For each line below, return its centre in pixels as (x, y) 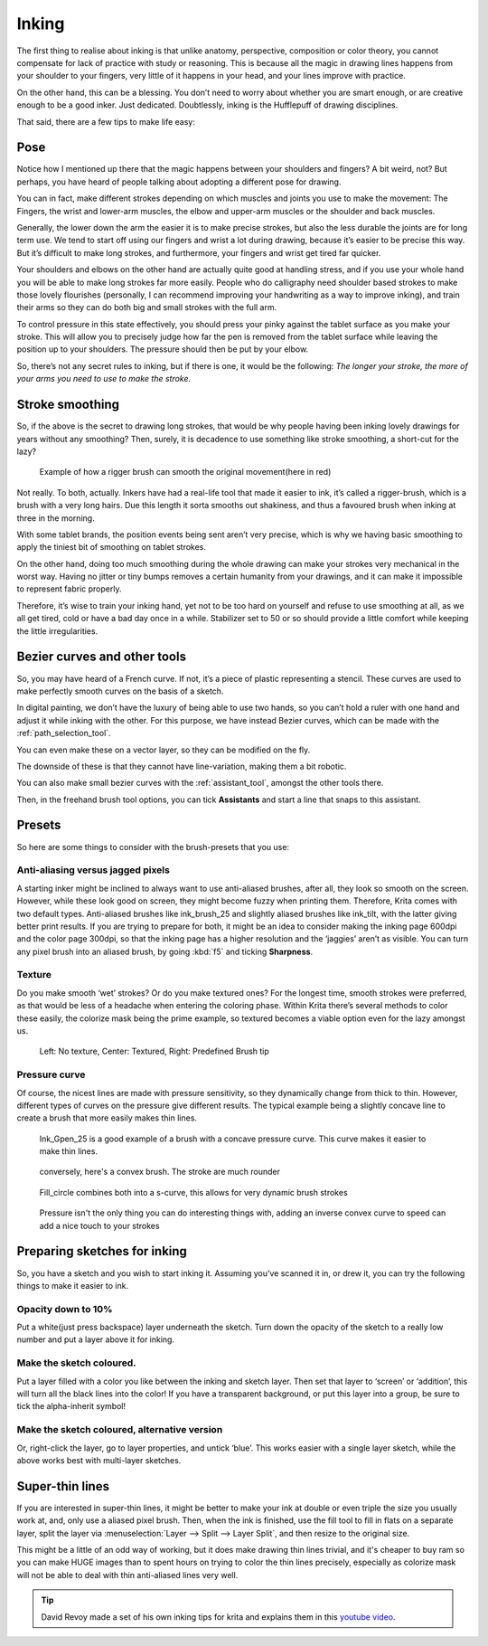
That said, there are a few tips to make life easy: (106, 121)
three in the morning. (56, 518)
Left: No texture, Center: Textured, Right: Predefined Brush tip (155, 1051)
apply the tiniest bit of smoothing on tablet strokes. (112, 547)
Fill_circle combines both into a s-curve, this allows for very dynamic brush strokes (193, 1192)
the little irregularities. (57, 631)
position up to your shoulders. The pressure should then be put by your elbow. (163, 349)
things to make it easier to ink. (73, 1285)
